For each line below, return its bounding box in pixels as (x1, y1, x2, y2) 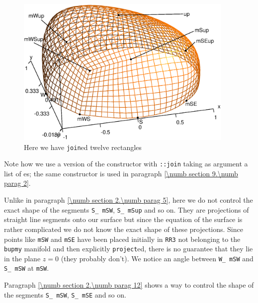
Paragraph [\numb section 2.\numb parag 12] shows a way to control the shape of (4, 280, 254, 290)
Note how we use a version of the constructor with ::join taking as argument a (4, 158, 248, 169)
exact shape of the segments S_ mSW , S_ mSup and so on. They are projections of (4, 204, 249, 215)
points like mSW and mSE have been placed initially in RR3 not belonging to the (4, 233, 241, 244)
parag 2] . (4, 178, 31, 188)
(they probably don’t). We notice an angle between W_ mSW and (61, 253, 254, 263)
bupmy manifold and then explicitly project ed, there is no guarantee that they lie (4, 243, 253, 254)
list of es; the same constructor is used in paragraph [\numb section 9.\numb (4, 168, 238, 178)
